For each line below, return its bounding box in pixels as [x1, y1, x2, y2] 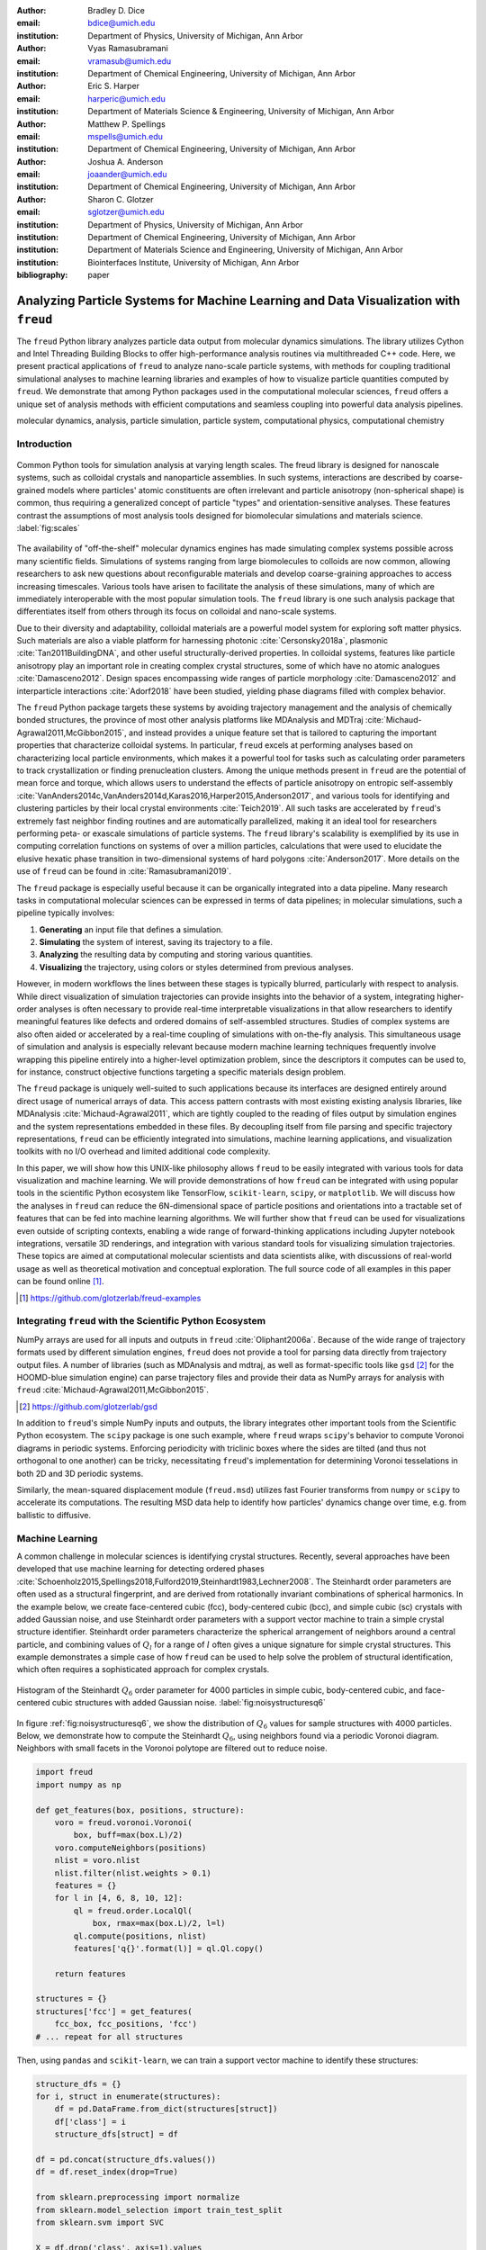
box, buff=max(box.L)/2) [73, 1830, 184, 1840]
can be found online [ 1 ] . [16, 1276, 104, 1287]
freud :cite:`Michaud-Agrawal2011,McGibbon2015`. [16, 1384, 209, 1395]
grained [16, 484, 46, 495]
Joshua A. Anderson [87, 156, 164, 166]
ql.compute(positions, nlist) [73, 1930, 207, 1941]
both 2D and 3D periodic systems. [16, 1468, 144, 1479]
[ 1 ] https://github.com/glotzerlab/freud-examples [19, 1292, 202, 1303]
